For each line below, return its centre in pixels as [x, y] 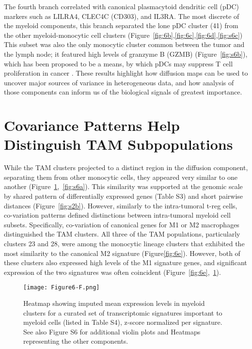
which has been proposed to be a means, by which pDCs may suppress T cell [118, 63]
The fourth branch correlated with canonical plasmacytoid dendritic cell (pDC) [122, 6]
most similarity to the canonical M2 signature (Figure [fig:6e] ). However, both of [122, 253]
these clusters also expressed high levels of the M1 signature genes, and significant [126, 262]
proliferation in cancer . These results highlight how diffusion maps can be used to [126, 73]
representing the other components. [76, 341]
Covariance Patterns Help [92, 125]
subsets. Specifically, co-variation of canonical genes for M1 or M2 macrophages [122, 224]
